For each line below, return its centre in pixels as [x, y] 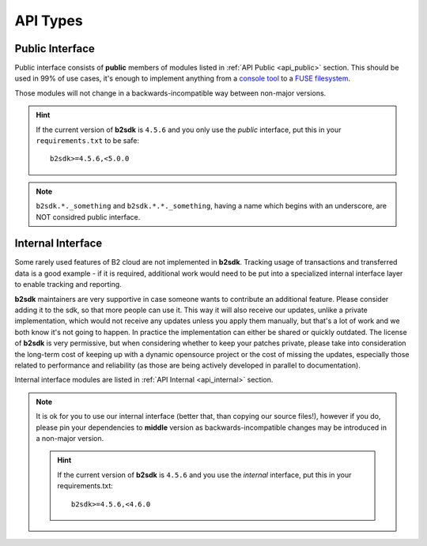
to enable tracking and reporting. [68, 284]
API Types [49, 21]
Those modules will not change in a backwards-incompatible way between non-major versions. [170, 93]
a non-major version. [70, 438]
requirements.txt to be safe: [88, 141]
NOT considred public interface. [88, 217]
